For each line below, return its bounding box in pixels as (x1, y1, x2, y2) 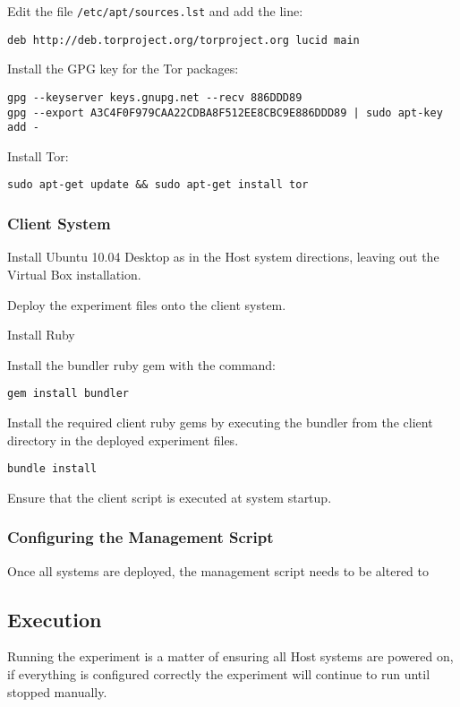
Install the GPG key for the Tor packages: (7, 59, 239, 78)
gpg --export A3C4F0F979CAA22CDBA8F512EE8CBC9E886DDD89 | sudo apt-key (7, 106, 443, 119)
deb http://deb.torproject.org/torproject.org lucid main (7, 33, 360, 47)
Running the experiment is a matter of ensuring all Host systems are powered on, (7, 647, 454, 666)
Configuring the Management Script (7, 526, 274, 548)
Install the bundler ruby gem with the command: (7, 355, 277, 374)
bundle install (7, 462, 98, 476)
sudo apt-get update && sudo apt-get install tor (7, 178, 309, 192)
